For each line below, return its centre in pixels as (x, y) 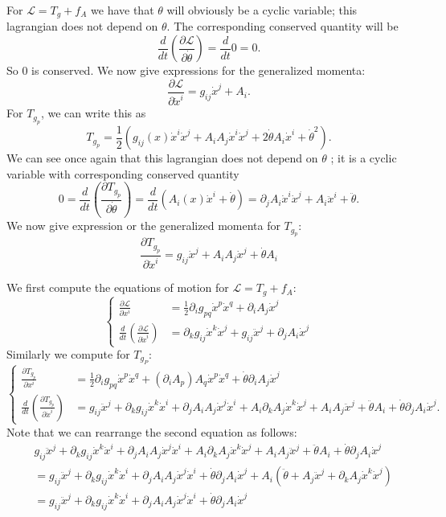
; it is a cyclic (364, 158)
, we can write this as (93, 113)
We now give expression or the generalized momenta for (143, 226)
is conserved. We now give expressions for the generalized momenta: (198, 70)
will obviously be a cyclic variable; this (262, 10)
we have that (123, 10)
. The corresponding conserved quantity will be (282, 26)
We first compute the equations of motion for (118, 287)
